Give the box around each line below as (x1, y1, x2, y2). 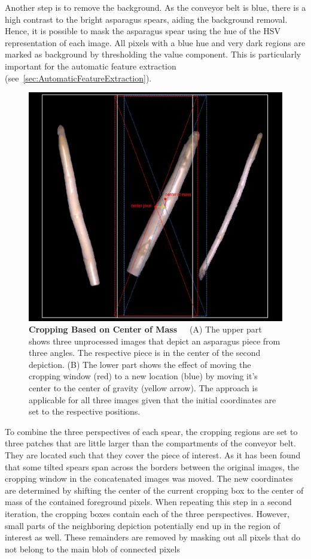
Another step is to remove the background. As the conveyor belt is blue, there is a (5, 1, 306, 13)
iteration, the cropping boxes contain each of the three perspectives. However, (5, 507, 290, 519)
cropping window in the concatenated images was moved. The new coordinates (5, 472, 293, 485)
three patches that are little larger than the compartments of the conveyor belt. (5, 437, 296, 449)
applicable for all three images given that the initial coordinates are (29, 393, 276, 406)
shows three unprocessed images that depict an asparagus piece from (29, 334, 280, 347)
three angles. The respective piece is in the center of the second (29, 346, 261, 359)
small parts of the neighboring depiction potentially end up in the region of (5, 519, 280, 531)
